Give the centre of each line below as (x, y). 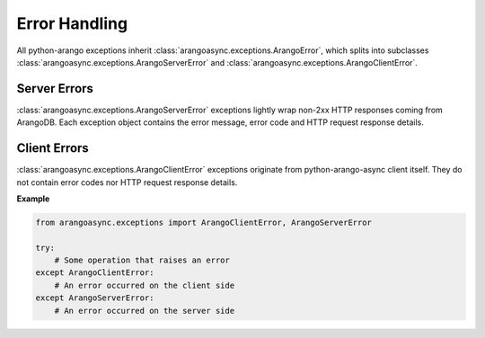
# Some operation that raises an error (142, 260)
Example (33, 199)
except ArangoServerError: (95, 298)
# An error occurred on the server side (145, 311)
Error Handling (72, 23)
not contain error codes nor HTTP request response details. (127, 182)
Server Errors (55, 89)
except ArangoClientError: (95, 273)
